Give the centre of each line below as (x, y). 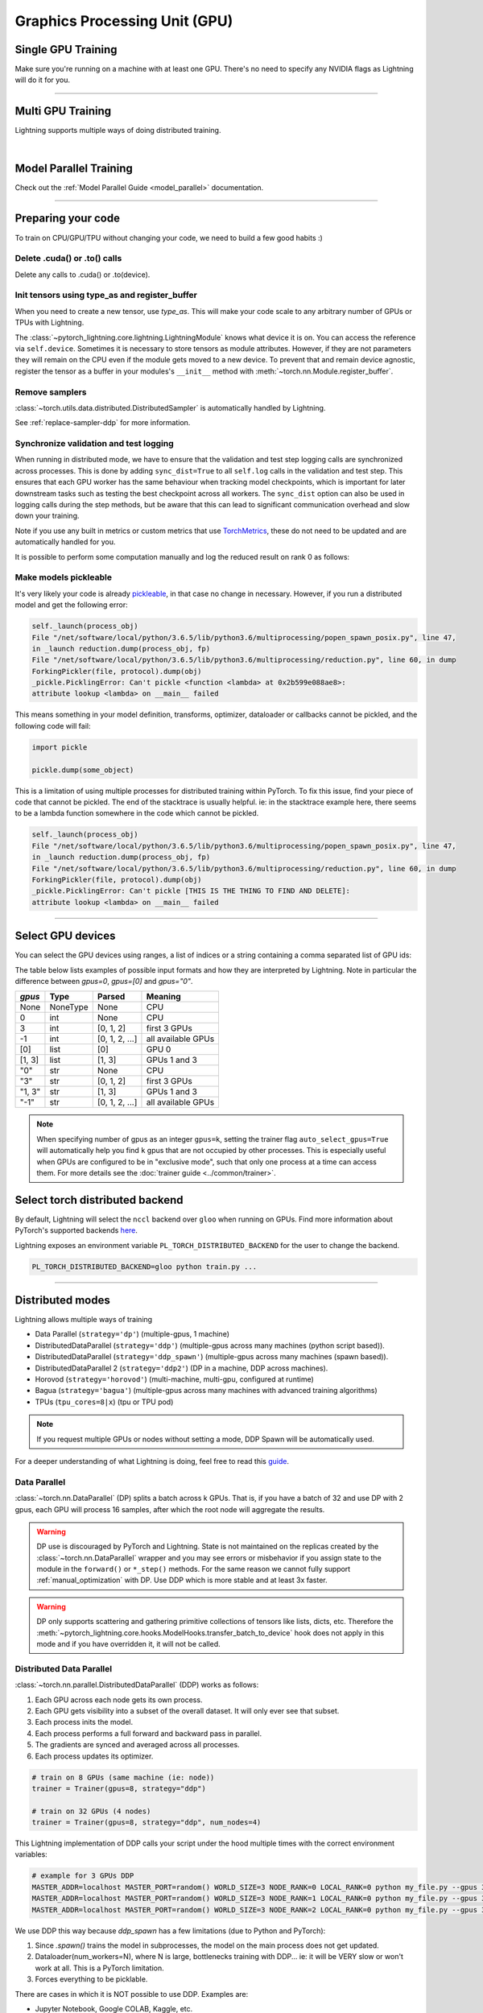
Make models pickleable (64, 577)
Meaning (163, 997)
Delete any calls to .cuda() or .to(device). (83, 275)
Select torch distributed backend (99, 1200)
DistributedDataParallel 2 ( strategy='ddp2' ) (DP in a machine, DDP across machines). (182, 1368)
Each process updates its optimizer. (94, 1756)
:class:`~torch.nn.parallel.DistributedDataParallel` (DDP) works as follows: (137, 1685)
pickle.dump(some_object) (83, 770)
